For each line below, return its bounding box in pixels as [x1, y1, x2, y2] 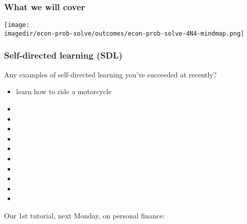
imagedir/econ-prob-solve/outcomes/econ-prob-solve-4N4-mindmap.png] [4, 30, 244, 37]
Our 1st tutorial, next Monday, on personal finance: [4, 210, 165, 220]
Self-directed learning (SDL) [4, 49, 122, 62]
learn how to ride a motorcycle [16, 86, 112, 97]
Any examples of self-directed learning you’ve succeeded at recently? [4, 69, 217, 79]
